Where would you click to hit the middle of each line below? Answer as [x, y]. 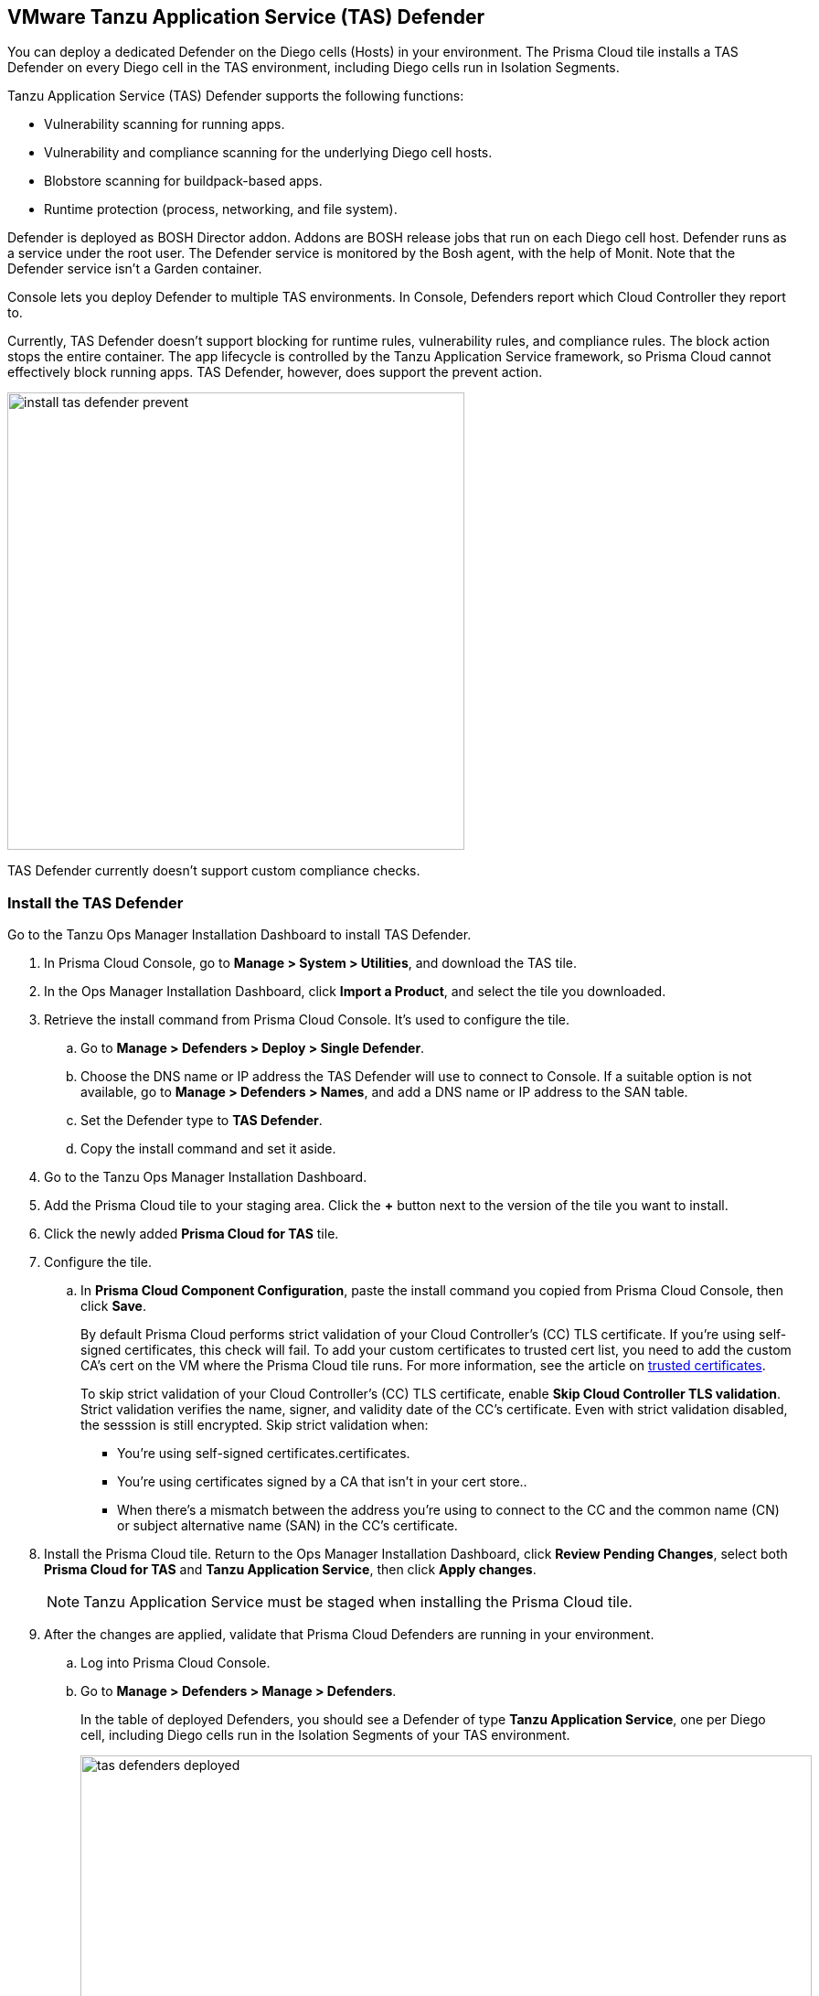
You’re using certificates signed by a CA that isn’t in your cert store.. [322, 1482]
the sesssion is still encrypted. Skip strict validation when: [255, 1425]
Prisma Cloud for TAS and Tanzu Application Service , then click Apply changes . [290, 1570]
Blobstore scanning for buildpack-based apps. [183, 181]
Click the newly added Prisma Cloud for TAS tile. [191, 1234]
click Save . [113, 1306]
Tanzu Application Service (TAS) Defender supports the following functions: [236, 96]
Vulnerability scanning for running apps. [165, 124]
